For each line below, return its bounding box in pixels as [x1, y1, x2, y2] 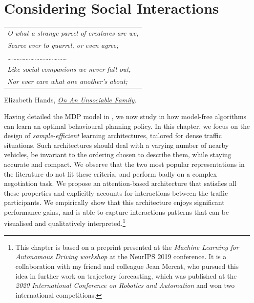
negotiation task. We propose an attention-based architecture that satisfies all [4, 178, 236, 188]
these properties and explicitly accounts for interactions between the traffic [4, 187, 228, 198]
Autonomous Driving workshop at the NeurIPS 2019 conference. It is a [15, 251, 227, 262]
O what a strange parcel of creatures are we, [7, 27, 139, 38]
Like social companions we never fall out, [7, 64, 131, 74]
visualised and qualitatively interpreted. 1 [4, 217, 126, 228]
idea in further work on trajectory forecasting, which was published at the [15, 270, 237, 281]
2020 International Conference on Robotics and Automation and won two [15, 280, 235, 290]
